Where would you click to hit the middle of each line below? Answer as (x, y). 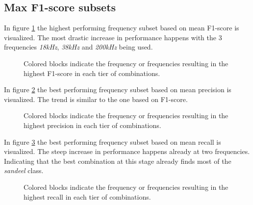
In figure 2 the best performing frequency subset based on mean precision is (118, 90)
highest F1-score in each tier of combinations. (92, 73)
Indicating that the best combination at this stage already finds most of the (118, 161)
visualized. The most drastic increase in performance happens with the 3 (113, 37)
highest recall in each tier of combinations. (87, 196)
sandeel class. (24, 170)
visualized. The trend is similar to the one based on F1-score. (96, 99)
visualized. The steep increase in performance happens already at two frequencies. (127, 151)
